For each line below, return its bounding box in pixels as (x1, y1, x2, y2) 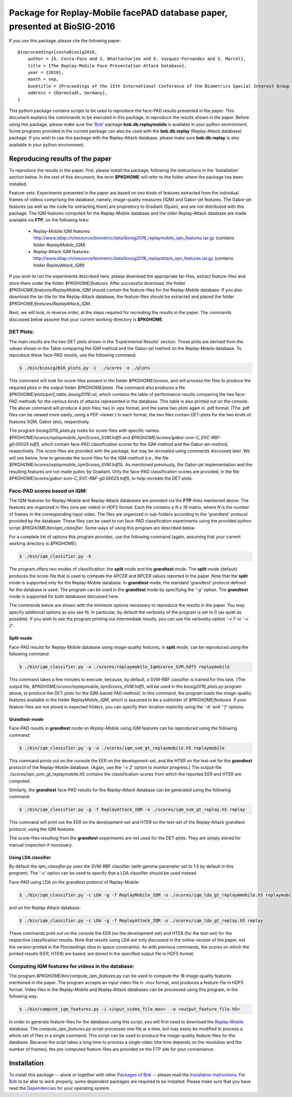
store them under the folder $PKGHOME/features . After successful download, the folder (9, 280, 186, 286)
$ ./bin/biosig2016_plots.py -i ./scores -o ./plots (19, 365, 150, 371)
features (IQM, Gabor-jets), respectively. (9, 419, 90, 425)
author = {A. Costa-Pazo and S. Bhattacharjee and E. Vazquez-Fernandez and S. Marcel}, (27, 56, 246, 62)
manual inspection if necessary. (9, 842, 73, 848)
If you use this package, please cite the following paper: (9, 38, 122, 44)
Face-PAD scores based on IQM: (9, 487, 88, 494)
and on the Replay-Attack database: (9, 905, 81, 911)
